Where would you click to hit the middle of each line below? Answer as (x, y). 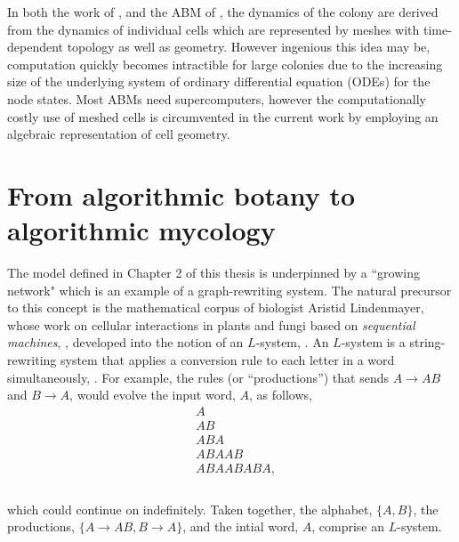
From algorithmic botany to (181, 194)
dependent (36, 47)
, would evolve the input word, (153, 395)
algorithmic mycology (141, 230)
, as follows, (281, 395)
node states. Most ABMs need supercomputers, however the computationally (217, 98)
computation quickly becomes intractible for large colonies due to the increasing (225, 64)
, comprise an (348, 526)
